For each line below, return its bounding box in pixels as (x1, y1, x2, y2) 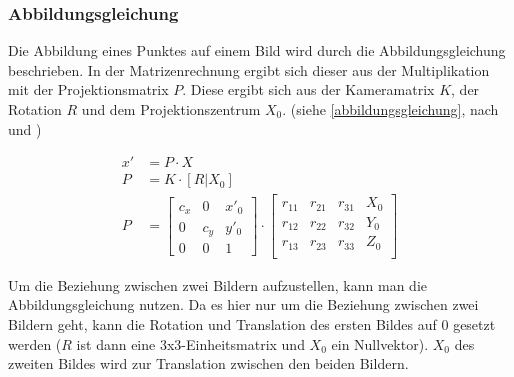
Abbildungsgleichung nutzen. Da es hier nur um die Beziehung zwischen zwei (8, 294, 479, 315)
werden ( (8, 333, 62, 354)
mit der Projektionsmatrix (8, 79, 169, 100)
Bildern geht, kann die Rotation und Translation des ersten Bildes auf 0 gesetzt (8, 313, 496, 334)
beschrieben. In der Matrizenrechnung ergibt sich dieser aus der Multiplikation (8, 59, 490, 80)
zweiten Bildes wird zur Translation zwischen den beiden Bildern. (8, 353, 409, 374)
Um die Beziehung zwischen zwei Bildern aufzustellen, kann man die (8, 274, 427, 295)
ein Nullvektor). (331, 333, 429, 354)
